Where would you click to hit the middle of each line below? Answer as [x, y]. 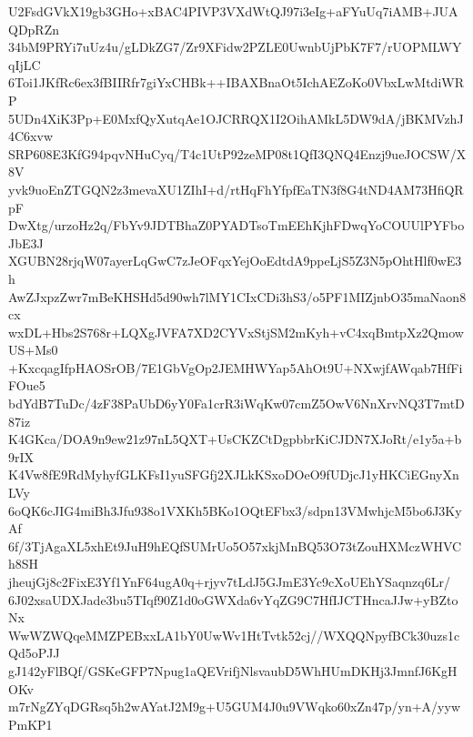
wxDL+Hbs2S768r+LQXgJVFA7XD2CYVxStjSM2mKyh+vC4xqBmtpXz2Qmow [236, 332]
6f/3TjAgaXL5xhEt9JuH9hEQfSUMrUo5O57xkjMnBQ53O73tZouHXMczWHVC [235, 545]
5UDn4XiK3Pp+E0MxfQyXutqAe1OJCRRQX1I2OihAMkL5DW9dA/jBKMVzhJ [236, 118]
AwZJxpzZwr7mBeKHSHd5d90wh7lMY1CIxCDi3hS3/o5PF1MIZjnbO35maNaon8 [237, 296]
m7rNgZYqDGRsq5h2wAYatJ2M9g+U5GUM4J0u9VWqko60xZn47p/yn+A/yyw [234, 707]
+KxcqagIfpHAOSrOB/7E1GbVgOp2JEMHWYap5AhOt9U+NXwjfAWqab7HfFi [236, 367]
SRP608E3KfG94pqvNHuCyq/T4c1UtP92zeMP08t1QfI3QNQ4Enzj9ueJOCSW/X [237, 153]
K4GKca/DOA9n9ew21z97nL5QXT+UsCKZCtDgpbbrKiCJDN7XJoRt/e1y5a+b [235, 439]
